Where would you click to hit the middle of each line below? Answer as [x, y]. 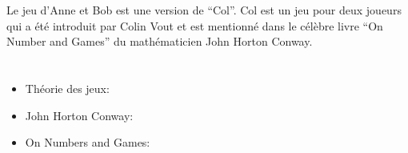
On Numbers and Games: [88, 142]
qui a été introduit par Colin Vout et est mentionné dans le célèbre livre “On [195, 25]
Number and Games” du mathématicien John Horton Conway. [160, 41]
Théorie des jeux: [67, 88]
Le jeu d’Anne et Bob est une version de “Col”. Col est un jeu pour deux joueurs [204, 10]
